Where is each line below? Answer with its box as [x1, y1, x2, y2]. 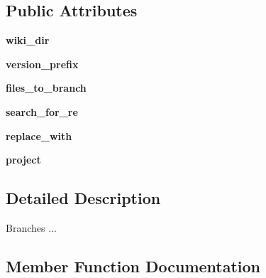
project [6, 152, 41, 167]
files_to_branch [6, 80, 87, 95]
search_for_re [6, 104, 78, 119]
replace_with [6, 128, 72, 143]
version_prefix [6, 56, 79, 71]
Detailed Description [6, 187, 161, 209]
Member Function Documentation [6, 255, 261, 277]
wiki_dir [6, 33, 50, 48]
